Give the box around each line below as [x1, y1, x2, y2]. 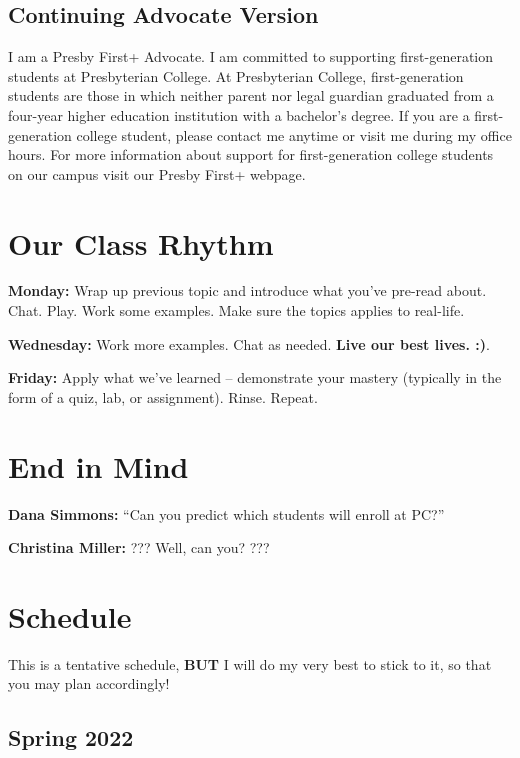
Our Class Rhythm [8, 222, 274, 263]
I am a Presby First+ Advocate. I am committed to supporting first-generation [8, 46, 494, 67]
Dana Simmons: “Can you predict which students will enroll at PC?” [8, 503, 445, 524]
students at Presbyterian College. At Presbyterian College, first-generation [8, 65, 464, 86]
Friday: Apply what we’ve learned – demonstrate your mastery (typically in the [8, 367, 502, 388]
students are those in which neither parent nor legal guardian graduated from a [8, 85, 494, 106]
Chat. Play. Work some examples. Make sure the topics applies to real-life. [8, 300, 465, 321]
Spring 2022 [8, 722, 134, 753]
